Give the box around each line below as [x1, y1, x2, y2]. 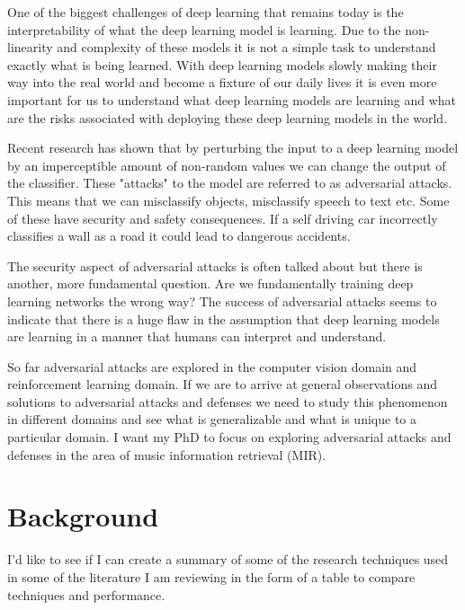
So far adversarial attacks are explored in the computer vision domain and [7, 357, 417, 376]
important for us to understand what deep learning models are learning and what [7, 90, 457, 109]
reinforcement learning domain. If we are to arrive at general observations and [7, 375, 438, 393]
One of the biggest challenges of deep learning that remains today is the [7, 3, 404, 21]
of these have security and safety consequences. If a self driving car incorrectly [7, 208, 438, 227]
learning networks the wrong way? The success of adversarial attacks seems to [7, 291, 437, 310]
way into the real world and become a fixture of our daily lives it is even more [7, 73, 437, 92]
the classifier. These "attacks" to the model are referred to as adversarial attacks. [7, 173, 452, 192]
